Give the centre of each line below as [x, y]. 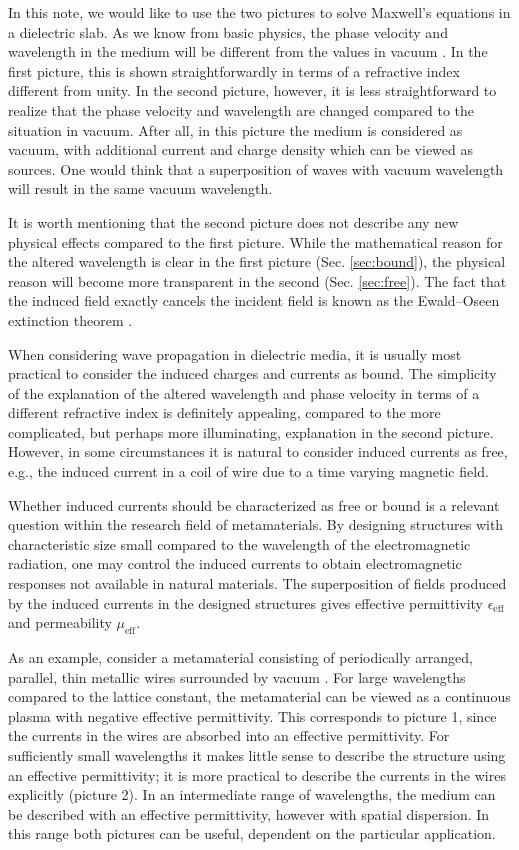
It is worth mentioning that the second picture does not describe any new [233, 221]
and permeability [60, 622]
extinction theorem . [70, 319]
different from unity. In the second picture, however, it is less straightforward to [252, 90]
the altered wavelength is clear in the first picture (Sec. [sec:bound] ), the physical [257, 261]
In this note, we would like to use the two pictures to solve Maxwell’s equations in [259, 12]
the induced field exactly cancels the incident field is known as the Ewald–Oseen [254, 300]
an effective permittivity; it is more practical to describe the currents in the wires [257, 774]
